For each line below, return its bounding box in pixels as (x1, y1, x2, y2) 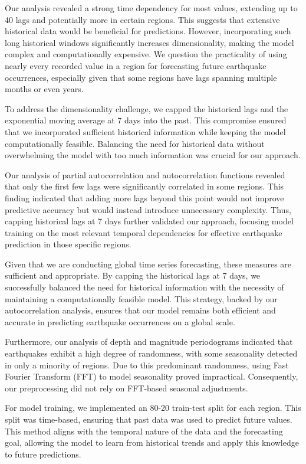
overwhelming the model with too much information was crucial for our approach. (5, 149, 301, 161)
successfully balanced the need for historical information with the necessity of (5, 281, 284, 293)
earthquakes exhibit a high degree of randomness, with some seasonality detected (5, 347, 298, 360)
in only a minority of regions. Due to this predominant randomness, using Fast (5, 358, 289, 371)
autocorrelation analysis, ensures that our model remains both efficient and (5, 304, 276, 316)
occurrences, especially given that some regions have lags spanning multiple (5, 71, 277, 83)
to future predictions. (5, 447, 81, 460)
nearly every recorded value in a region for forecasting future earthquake (5, 59, 266, 71)
